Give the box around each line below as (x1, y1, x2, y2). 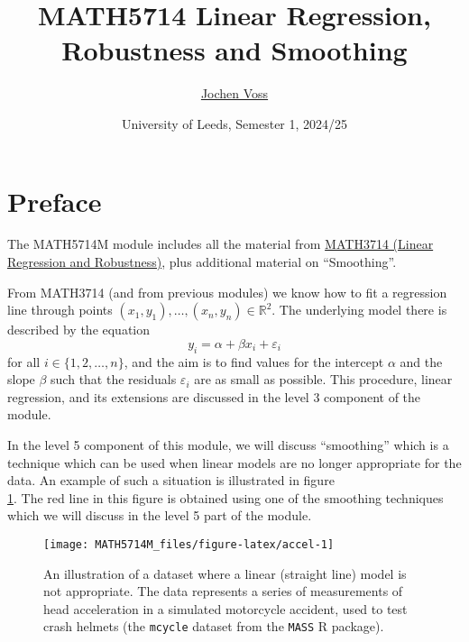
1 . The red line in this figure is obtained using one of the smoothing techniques (7, 488, 444, 507)
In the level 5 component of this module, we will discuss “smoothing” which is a (7, 435, 449, 454)
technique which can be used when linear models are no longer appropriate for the (7, 453, 462, 472)
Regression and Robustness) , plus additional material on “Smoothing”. (7, 252, 397, 271)
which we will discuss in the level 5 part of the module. (7, 506, 312, 525)
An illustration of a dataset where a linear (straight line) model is (43, 564, 407, 582)
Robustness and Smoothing (61, 32, 408, 69)
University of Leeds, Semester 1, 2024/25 (121, 114, 348, 133)
